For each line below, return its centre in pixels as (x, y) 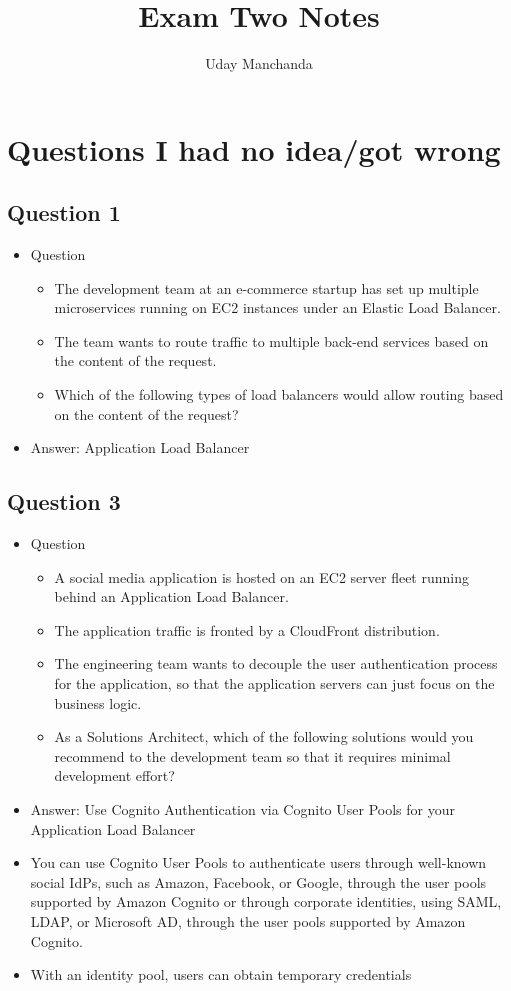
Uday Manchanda (259, 63)
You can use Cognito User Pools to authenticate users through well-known (258, 862)
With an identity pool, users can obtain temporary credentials (221, 974)
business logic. (98, 702)
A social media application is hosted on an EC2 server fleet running (261, 576)
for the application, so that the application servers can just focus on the (274, 683)
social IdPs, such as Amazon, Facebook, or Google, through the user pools (258, 881)
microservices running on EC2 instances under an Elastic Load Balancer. (277, 307)
